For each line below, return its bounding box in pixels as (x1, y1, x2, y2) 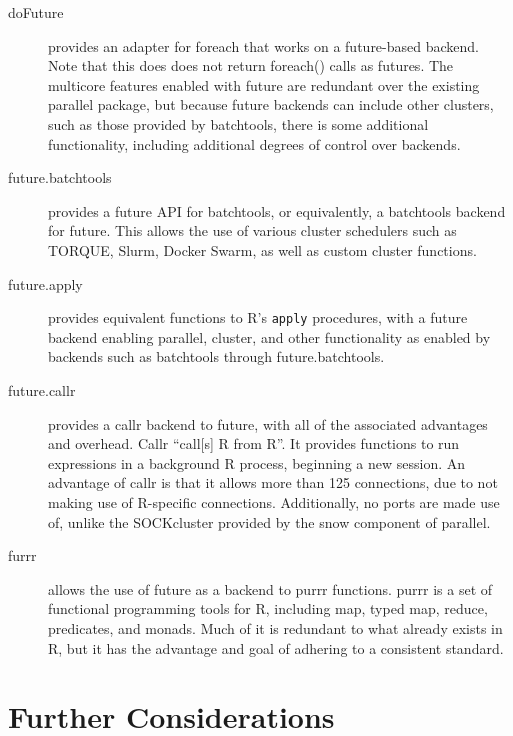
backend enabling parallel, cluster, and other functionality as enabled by (48, 326, 491, 347)
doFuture (8, 2, 64, 22)
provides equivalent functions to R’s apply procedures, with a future (48, 307, 468, 328)
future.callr (8, 379, 76, 400)
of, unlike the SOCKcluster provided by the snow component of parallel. (48, 511, 491, 532)
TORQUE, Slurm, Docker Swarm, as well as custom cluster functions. (48, 239, 477, 260)
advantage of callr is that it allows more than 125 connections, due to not (48, 472, 498, 493)
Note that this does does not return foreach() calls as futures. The (48, 55, 454, 76)
